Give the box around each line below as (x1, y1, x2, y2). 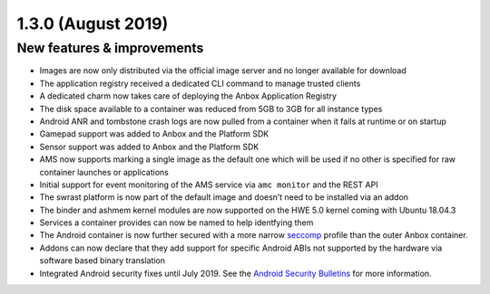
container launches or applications (39, 166, 170, 177)
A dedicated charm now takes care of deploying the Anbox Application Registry (39, 90, 338, 101)
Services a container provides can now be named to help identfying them (39, 217, 314, 228)
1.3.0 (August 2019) (16, 14, 169, 33)
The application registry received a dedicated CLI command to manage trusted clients (39, 78, 361, 89)
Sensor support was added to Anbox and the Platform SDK (39, 141, 260, 152)
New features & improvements (16, 40, 204, 56)
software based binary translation (39, 255, 166, 266)
